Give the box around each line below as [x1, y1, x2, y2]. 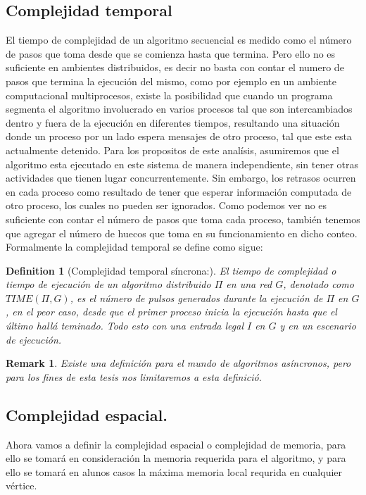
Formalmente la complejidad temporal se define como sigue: [6, 239, 263, 254]
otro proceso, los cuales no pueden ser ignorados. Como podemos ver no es [6, 198, 327, 213]
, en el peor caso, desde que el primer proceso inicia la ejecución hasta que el [6, 304, 337, 319]
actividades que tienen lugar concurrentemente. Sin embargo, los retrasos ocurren [6, 170, 356, 185]
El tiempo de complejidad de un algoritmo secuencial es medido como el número [6, 32, 352, 47]
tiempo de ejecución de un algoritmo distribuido [6, 277, 211, 292]
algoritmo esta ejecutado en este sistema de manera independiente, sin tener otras [6, 156, 359, 171]
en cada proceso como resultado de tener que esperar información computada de [6, 184, 352, 199]
